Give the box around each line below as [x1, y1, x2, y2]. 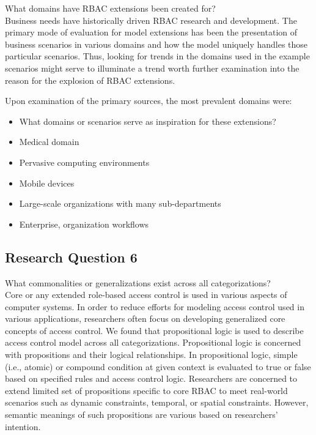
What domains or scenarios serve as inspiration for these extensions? [19, 114, 276, 127]
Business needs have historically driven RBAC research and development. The [5, 13, 297, 26]
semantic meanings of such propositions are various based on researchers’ [5, 408, 278, 421]
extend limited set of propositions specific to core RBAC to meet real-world [5, 384, 288, 396]
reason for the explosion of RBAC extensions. [5, 73, 175, 86]
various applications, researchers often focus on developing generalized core [5, 312, 285, 325]
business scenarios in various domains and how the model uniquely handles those [5, 37, 308, 50]
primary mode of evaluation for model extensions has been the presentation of [5, 26, 298, 39]
